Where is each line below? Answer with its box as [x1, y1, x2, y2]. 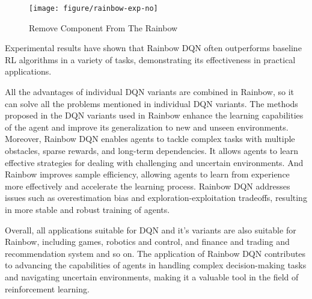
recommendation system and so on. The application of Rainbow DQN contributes [5, 247, 306, 259]
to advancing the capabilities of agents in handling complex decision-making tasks [5, 259, 307, 271]
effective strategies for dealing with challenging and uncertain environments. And [5, 156, 304, 168]
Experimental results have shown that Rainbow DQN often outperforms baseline [5, 42, 302, 54]
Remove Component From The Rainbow [29, 21, 178, 34]
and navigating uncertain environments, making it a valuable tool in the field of [5, 270, 299, 283]
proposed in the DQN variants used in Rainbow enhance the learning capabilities [5, 109, 304, 122]
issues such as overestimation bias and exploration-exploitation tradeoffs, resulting [5, 191, 307, 204]
